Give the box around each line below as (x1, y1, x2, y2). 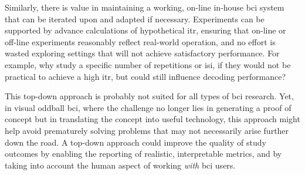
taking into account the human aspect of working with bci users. (5, 159, 236, 171)
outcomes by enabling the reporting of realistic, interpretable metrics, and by (5, 147, 282, 160)
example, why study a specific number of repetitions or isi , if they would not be (5, 58, 291, 70)
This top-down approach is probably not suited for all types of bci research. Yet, (5, 90, 294, 102)
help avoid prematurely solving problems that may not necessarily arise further (5, 124, 289, 136)
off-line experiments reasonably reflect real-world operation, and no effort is (5, 35, 276, 48)
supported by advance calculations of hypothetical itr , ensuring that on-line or (5, 24, 286, 36)
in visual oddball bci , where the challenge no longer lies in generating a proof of (5, 101, 292, 113)
